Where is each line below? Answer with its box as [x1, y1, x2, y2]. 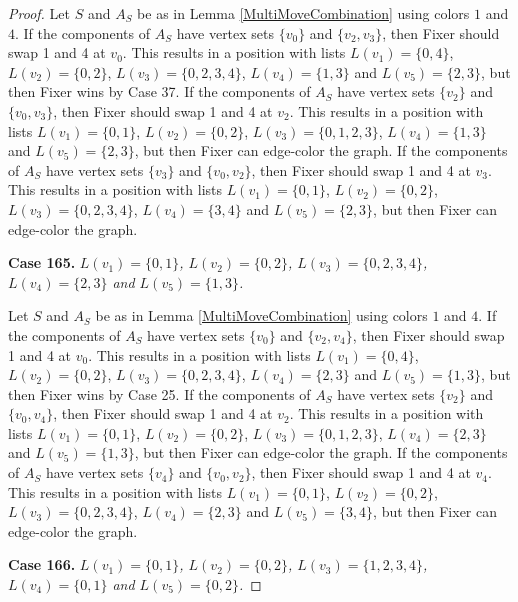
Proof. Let [8, 3, 70, 23]
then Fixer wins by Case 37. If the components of [8, 81, 311, 102]
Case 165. [8, 252, 76, 273]
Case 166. [8, 554, 76, 575]
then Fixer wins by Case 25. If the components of [8, 383, 311, 404]
